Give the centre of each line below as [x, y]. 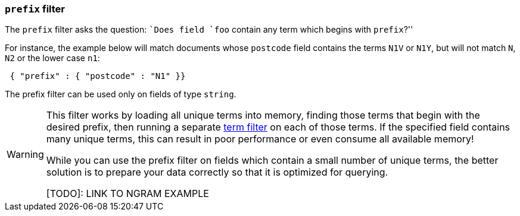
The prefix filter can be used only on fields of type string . [121, 94]
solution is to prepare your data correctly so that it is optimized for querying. [217, 172]
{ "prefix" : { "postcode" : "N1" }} [98, 76]
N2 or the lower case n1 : [52, 58]
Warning [25, 155]
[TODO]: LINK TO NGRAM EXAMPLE [127, 194]
